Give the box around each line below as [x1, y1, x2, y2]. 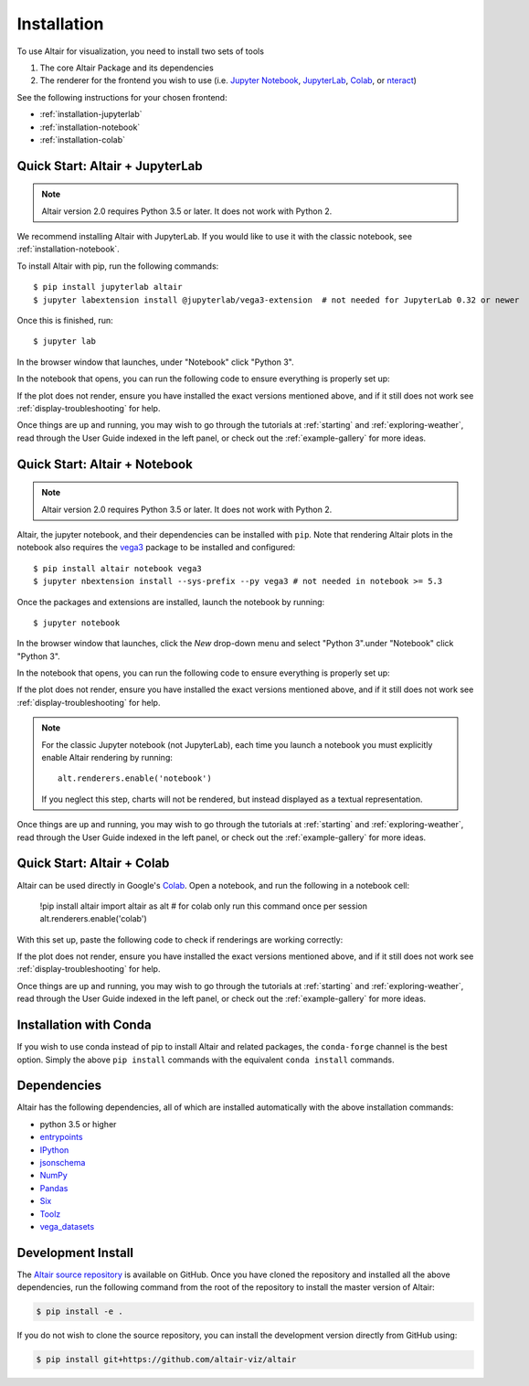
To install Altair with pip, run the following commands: [16, 261, 219, 272]
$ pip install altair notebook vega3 [33, 563, 203, 573]
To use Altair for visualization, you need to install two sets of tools [16, 46, 265, 57]
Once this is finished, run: [16, 315, 113, 326]
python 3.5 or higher [39, 1118, 117, 1129]
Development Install [16, 1244, 134, 1261]
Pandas [39, 1182, 69, 1193]
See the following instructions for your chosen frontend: [16, 91, 227, 102]
